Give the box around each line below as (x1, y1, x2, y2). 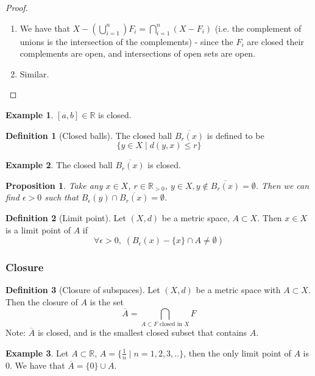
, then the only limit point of (183, 346, 291, 359)
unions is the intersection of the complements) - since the (19, 35, 233, 48)
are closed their (247, 35, 304, 48)
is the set (90, 295, 124, 308)
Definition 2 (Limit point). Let (5, 211, 126, 224)
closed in (159, 321, 182, 328)
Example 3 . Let (5, 346, 69, 359)
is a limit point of (5, 223, 71, 236)
